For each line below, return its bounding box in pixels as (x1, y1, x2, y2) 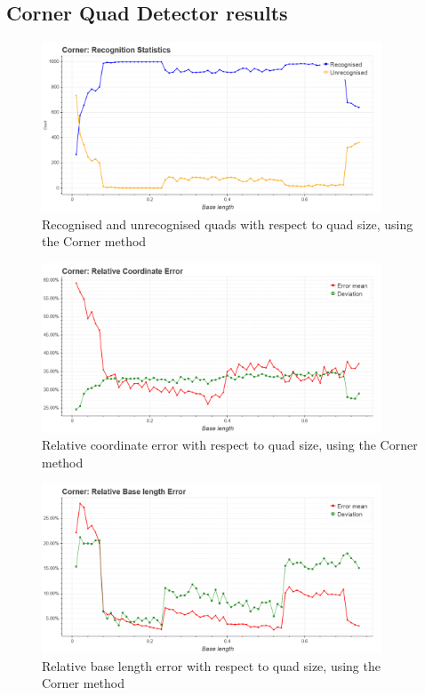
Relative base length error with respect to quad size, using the (42, 656, 381, 675)
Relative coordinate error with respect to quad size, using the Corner (42, 435, 418, 454)
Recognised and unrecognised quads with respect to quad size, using (42, 214, 413, 233)
